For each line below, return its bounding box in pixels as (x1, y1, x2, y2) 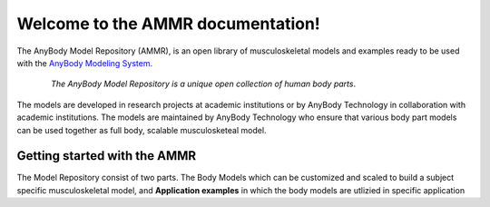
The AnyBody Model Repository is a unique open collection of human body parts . (51, 78, 357, 90)
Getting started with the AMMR (16, 148, 197, 163)
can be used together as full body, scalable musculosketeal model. (16, 124, 267, 135)
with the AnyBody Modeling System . (16, 57, 153, 68)
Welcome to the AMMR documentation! (16, 14, 321, 34)
